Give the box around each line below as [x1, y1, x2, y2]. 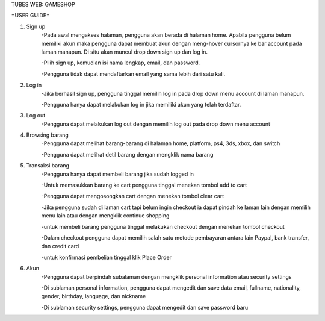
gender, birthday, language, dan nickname [41, 293, 146, 300]
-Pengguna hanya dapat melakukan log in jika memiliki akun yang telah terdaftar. [41, 101, 241, 108]
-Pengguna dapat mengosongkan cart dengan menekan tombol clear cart [41, 193, 224, 200]
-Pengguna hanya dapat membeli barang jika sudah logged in [41, 170, 194, 178]
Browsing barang [26, 131, 69, 139]
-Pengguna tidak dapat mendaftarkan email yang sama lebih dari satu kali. [41, 70, 226, 78]
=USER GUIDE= [11, 12, 51, 19]
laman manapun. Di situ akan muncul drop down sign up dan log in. [41, 48, 208, 55]
